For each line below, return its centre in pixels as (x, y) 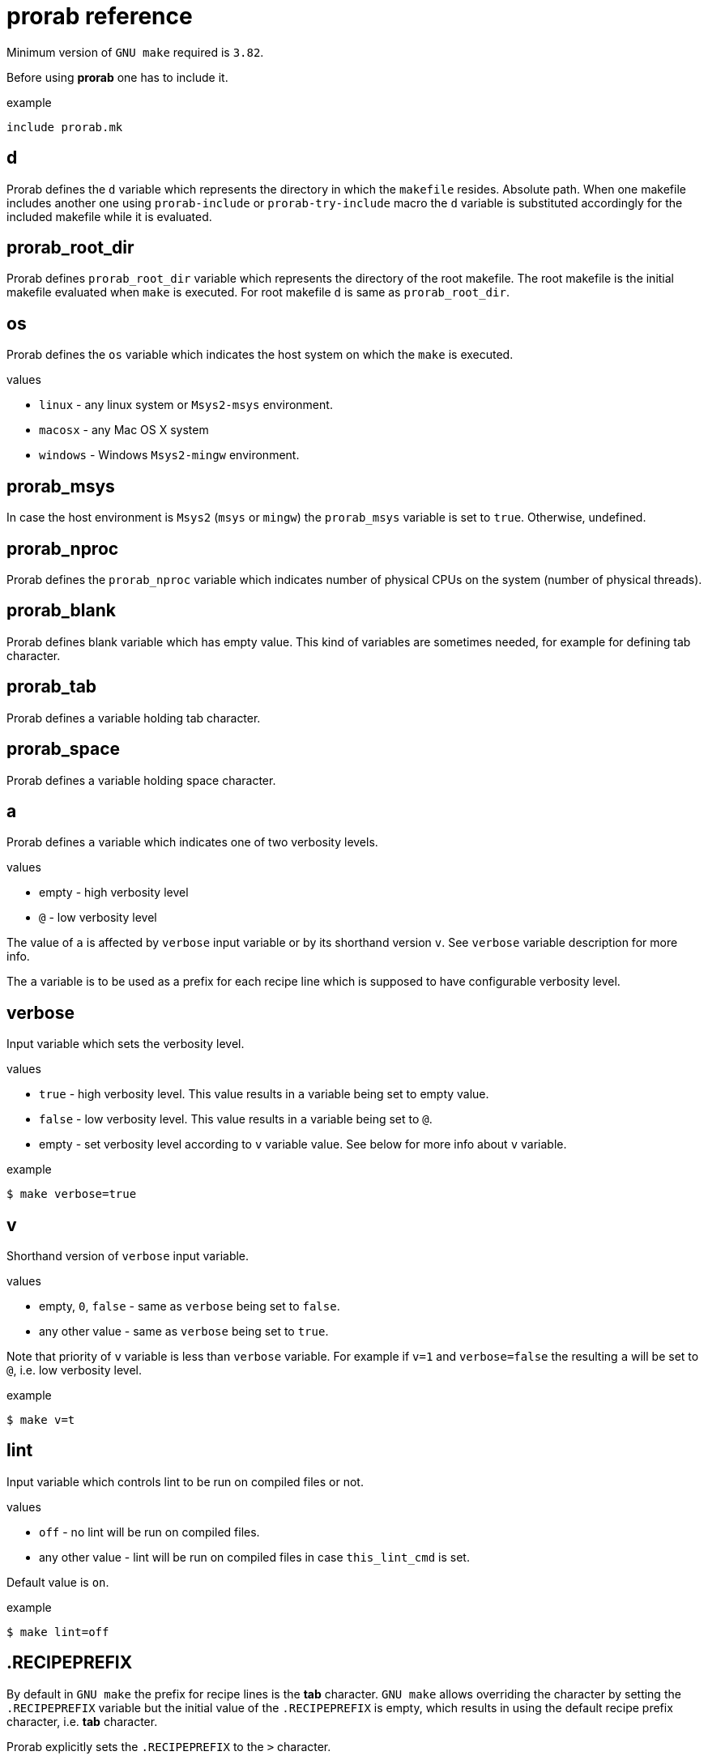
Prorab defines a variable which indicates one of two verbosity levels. (192, 842)
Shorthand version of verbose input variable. (128, 1256)
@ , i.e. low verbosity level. (75, 1370)
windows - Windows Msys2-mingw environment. (169, 455)
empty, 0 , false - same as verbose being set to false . (190, 1306)
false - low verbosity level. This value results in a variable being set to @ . (236, 1119)
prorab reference (100, 16)
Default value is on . (58, 1582)
